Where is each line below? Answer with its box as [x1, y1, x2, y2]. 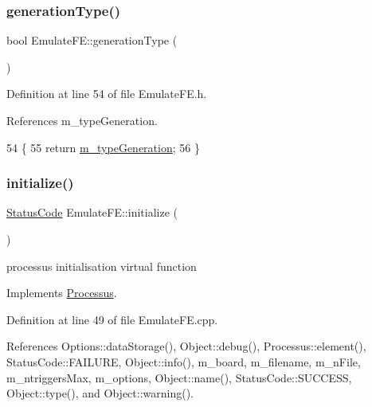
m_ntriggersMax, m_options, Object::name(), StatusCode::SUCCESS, [6, 369, 352, 385]
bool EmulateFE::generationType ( [6, 32, 178, 49]
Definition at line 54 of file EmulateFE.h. [6, 85, 207, 102]
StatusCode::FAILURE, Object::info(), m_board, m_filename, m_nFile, [6, 353, 361, 370]
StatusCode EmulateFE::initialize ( [6, 204, 178, 221]
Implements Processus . [6, 284, 117, 301]
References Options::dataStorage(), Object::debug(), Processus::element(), [6, 338, 366, 354]
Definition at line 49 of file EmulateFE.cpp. [6, 311, 218, 327]
